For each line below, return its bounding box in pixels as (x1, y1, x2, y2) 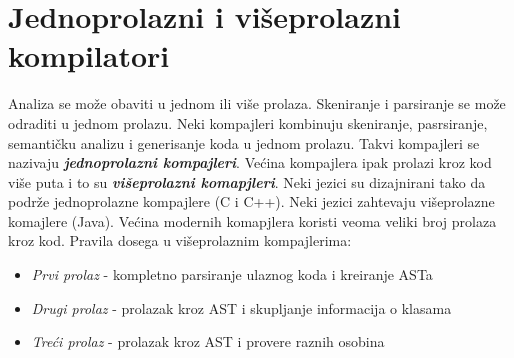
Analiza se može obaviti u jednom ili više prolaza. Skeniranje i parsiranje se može (8, 93, 506, 114)
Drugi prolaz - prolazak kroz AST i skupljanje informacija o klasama (31, 297, 452, 318)
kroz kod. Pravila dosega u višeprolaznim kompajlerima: (8, 230, 352, 251)
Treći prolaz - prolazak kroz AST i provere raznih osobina (31, 331, 385, 352)
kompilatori (8, 35, 170, 76)
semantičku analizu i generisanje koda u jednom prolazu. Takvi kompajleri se (8, 132, 480, 153)
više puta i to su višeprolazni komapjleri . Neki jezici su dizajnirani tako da (8, 171, 486, 192)
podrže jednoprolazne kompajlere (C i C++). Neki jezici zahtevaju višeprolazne (8, 191, 495, 212)
